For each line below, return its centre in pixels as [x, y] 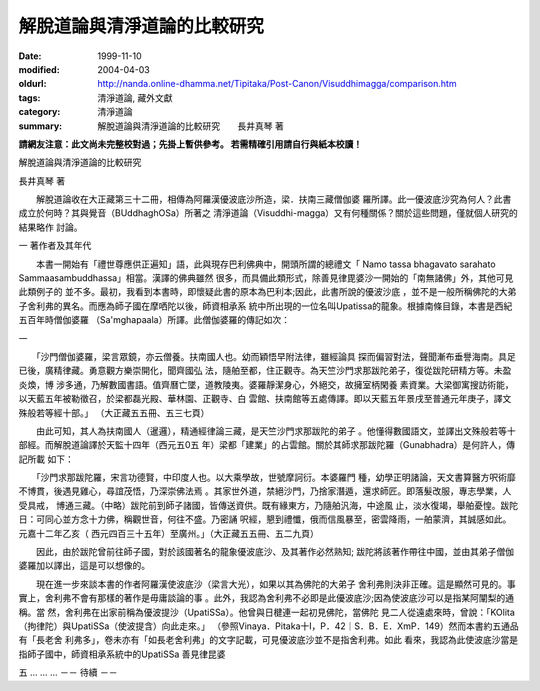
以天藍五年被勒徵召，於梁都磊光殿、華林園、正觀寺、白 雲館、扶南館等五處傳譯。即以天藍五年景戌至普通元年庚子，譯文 [265, 399]
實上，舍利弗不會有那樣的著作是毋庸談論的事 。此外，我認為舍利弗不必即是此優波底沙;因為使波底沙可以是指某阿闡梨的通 [266, 598]
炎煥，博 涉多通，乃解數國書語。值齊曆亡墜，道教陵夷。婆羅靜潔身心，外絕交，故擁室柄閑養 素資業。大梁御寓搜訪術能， [266, 384]
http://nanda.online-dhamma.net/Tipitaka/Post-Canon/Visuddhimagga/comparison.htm [277, 84]
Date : [30, 56]
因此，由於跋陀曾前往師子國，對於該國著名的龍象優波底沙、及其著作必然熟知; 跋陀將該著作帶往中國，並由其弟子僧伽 [275, 552]
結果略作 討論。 [50, 227]
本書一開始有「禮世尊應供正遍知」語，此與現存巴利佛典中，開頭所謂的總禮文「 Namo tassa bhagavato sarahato [265, 264]
